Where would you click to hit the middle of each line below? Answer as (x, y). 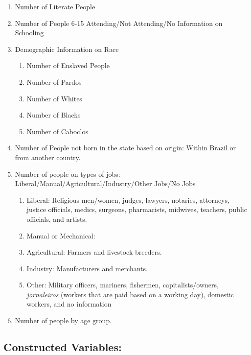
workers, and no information (69, 304)
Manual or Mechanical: (61, 235)
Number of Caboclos (57, 131)
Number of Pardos (54, 82)
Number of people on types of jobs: (68, 174)
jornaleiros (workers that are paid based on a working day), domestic (130, 294)
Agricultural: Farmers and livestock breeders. (94, 252)
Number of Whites (54, 98)
